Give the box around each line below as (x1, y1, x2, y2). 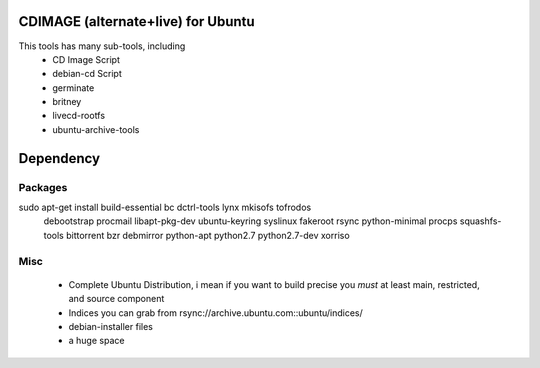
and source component (68, 293, 165, 305)
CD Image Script (52, 53, 120, 65)
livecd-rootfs (52, 110, 105, 122)
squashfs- (459, 215, 502, 227)
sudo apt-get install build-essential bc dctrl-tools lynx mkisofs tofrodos (18, 201, 312, 214)
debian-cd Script (52, 68, 122, 80)
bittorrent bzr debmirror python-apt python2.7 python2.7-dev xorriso (65, 229, 350, 241)
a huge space (68, 335, 125, 347)
